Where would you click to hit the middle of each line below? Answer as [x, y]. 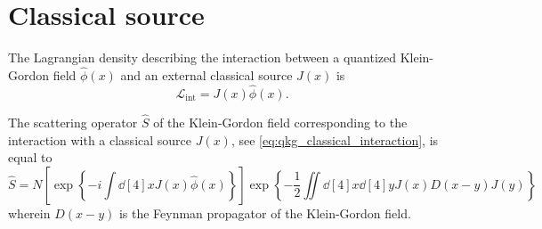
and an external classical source [206, 74]
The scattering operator [73, 122]
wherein [29, 213]
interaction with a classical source [100, 139]
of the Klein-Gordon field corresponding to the [280, 122]
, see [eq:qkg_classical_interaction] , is [335, 139]
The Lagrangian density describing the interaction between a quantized [202, 57]
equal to [30, 157]
